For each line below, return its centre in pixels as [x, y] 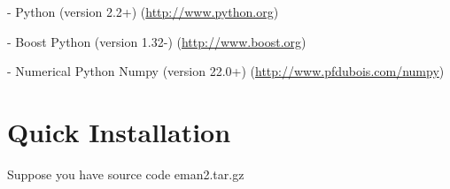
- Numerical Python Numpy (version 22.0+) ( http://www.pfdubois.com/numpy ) [226, 71]
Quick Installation [119, 131]
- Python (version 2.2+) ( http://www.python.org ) [143, 11]
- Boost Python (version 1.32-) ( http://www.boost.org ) [157, 41]
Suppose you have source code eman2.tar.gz [126, 174]
